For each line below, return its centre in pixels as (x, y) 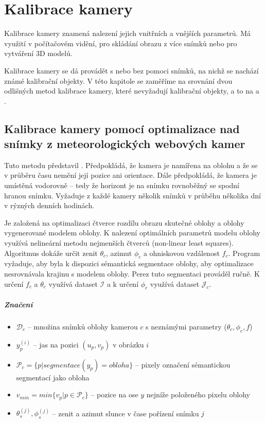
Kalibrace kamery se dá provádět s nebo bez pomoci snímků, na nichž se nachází (131, 70)
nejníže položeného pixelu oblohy (198, 394)
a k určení (123, 283)
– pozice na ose (114, 394)
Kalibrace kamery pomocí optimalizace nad (122, 128)
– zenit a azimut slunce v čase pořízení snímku (126, 413)
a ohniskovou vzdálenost (181, 253)
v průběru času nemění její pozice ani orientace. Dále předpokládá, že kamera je (130, 175)
